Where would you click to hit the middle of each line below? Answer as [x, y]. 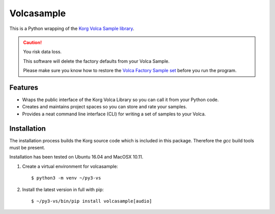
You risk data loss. [43, 52]
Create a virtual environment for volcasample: [70, 166]
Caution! [33, 42]
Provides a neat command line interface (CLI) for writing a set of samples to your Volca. [114, 114]
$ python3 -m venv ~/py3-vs [66, 178]
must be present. [27, 148]
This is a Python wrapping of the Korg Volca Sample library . [72, 28]
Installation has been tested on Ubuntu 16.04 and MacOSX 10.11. [76, 157]
